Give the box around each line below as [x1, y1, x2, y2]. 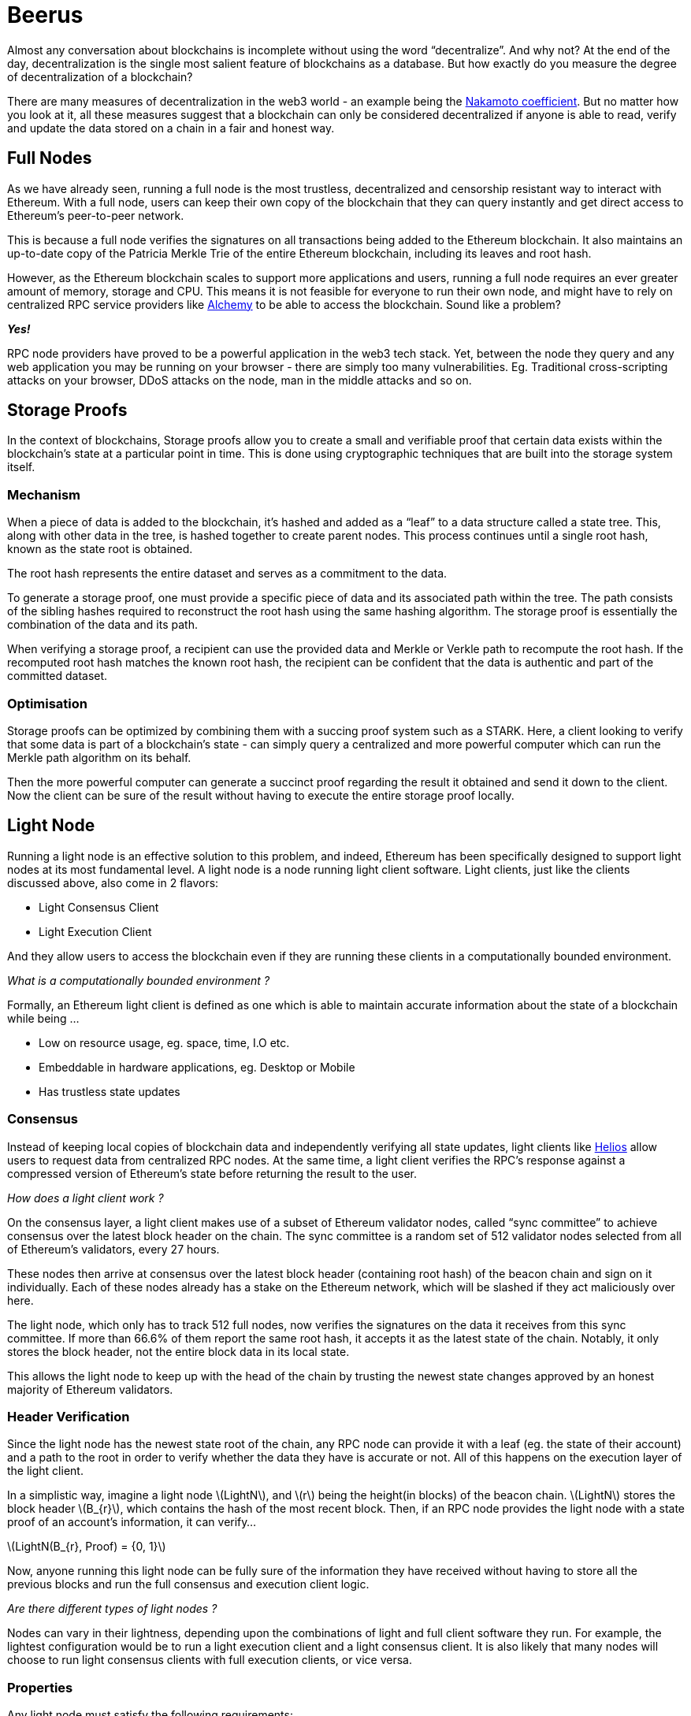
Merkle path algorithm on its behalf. [7, 750, 191, 764]
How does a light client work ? [7, 1190, 164, 1205]
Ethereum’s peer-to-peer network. [7, 208, 184, 222]
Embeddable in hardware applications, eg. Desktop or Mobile [39, 1060, 355, 1074]
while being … [7, 1011, 80, 1025]
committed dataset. [7, 669, 108, 683]
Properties [7, 1679, 73, 1696]
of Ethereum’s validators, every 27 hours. [7, 1242, 220, 1256]
